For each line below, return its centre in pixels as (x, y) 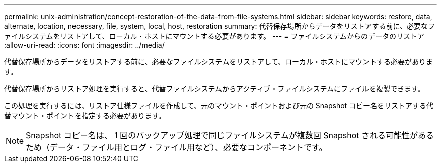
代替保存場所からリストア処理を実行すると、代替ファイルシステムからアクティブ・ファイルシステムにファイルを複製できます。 (214, 89)
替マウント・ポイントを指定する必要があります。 (85, 116)
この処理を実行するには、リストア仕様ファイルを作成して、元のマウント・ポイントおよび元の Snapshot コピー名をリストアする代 (219, 106)
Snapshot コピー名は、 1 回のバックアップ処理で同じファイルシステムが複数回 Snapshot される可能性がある (230, 135)
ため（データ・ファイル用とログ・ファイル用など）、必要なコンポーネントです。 (176, 147)
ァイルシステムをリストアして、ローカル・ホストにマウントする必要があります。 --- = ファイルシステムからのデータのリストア (214, 36)
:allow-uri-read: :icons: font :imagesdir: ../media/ (84, 45)
